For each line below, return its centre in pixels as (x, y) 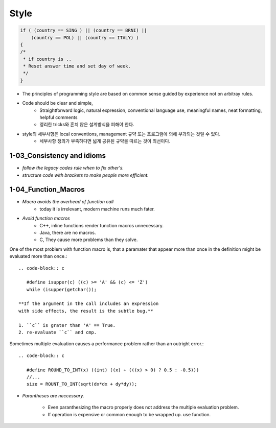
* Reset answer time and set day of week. (77, 66)
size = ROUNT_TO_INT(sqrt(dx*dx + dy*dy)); (82, 384)
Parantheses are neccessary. (53, 395)
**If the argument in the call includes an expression (89, 304)
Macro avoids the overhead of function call (68, 202)
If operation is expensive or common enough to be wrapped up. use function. (129, 414)
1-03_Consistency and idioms (58, 156)
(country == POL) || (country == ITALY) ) (85, 38)
